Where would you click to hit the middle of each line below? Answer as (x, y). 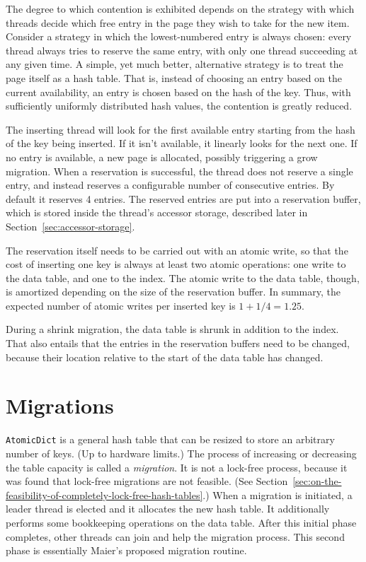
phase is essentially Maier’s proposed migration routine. (126, 550)
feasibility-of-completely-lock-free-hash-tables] (104, 494)
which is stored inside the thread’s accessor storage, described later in (157, 212)
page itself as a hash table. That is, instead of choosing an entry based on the (174, 77)
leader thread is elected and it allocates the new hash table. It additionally (168, 509)
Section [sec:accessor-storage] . (70, 226)
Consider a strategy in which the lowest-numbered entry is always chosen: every (179, 36)
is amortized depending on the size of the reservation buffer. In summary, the (173, 292)
